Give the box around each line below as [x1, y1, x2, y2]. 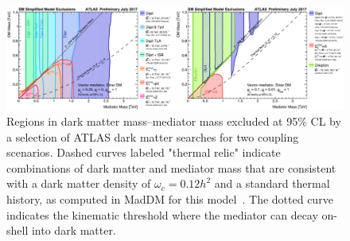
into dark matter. [31, 222, 116, 239]
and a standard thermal [214, 175, 330, 192]
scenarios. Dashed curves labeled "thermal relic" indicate [6, 144, 281, 161]
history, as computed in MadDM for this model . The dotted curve [6, 190, 333, 207]
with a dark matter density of [6, 175, 151, 192]
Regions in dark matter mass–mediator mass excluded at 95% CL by [6, 113, 341, 130]
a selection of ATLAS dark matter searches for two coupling [6, 128, 299, 145]
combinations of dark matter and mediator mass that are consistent [6, 159, 336, 176]
